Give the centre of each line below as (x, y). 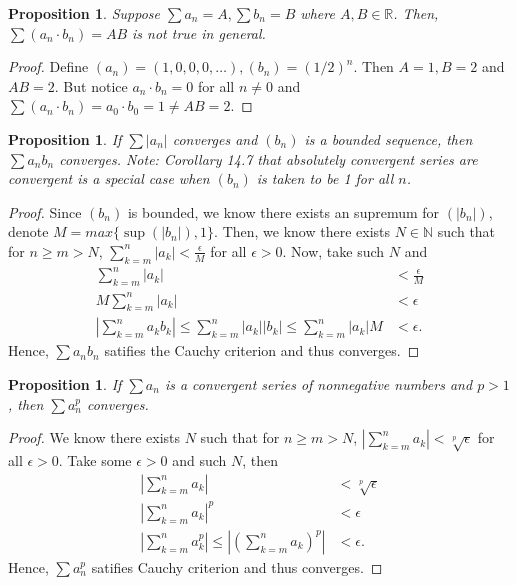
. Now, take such (333, 250)
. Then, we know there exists (302, 231)
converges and (215, 138)
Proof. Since (45, 211)
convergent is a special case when (109, 178)
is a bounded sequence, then (388, 138)
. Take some (95, 459)
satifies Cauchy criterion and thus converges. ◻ (237, 566)
